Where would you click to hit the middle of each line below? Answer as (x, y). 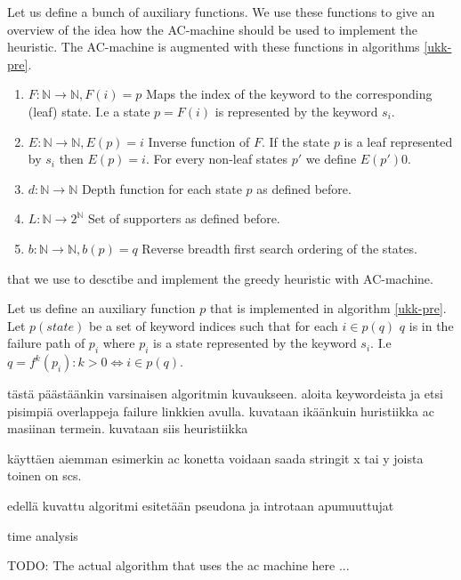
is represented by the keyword (296, 111)
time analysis (43, 535)
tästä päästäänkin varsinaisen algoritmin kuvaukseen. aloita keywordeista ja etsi (225, 394)
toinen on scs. (44, 475)
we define (331, 159)
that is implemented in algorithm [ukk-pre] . (328, 308)
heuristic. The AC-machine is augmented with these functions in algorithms (214, 47)
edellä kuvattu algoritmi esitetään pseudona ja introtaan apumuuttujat (201, 506)
